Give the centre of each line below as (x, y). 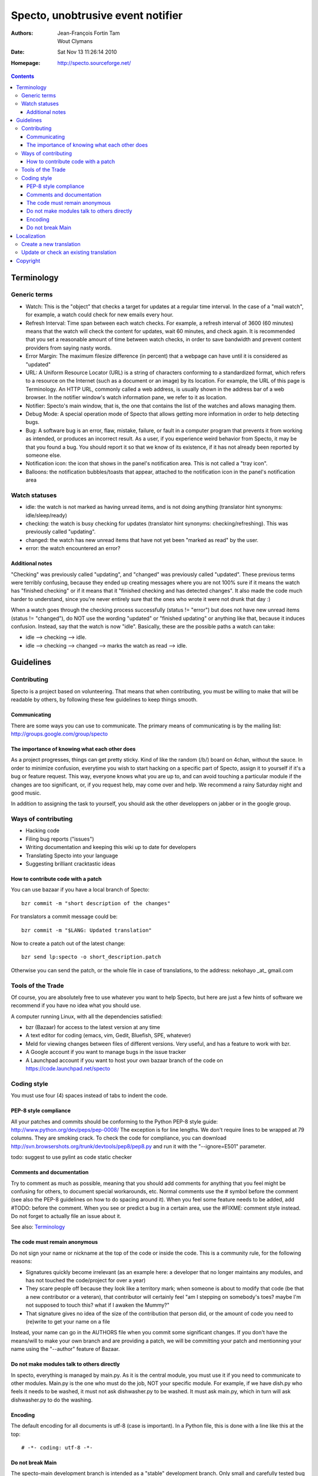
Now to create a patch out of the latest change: (68, 943)
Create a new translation (51, 244)
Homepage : (26, 63)
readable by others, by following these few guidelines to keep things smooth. (104, 700)
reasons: (21, 1261)
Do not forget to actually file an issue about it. (66, 1216)
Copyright (28, 260)
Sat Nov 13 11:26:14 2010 (87, 52)
